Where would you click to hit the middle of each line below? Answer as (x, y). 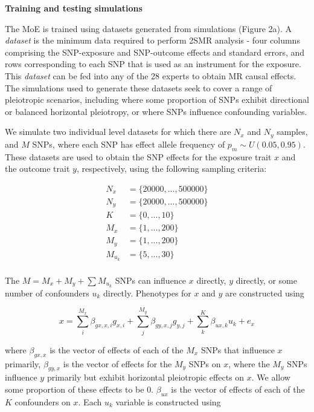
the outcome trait (37, 168)
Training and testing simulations (74, 8)
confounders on (43, 401)
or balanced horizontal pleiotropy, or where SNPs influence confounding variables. (156, 111)
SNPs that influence (238, 349)
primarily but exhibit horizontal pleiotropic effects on (146, 377)
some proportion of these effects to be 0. (79, 389)
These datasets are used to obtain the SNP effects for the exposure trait (138, 156)
